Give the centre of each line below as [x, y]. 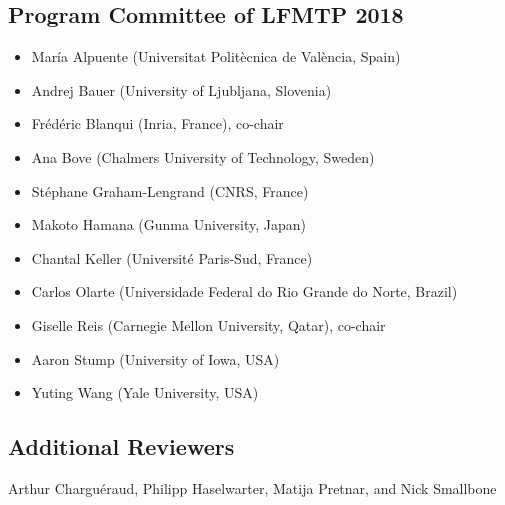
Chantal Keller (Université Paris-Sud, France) [172, 257]
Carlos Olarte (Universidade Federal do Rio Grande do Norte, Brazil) [244, 291]
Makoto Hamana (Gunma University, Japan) [169, 224]
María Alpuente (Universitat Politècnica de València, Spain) [216, 56]
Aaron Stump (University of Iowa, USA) [155, 358]
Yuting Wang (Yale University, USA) [145, 392]
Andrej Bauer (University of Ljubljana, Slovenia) [181, 89]
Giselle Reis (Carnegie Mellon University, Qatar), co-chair [208, 324]
